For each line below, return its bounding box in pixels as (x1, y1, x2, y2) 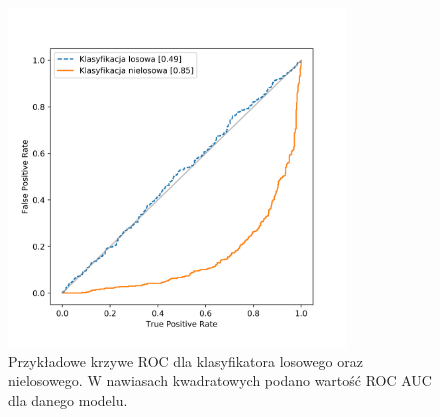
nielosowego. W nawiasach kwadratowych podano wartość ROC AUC (8, 370, 432, 391)
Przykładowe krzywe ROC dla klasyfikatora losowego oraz (8, 350, 363, 371)
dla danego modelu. (8, 389, 128, 410)
